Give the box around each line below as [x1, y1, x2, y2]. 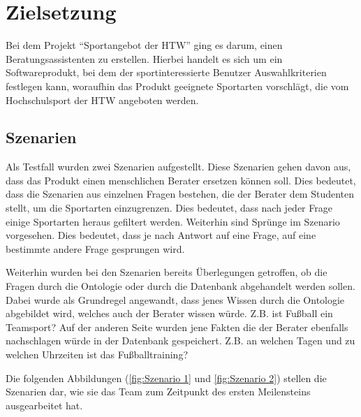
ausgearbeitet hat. [6, 397, 83, 412]
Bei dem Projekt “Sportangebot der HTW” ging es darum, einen [6, 38, 283, 52]
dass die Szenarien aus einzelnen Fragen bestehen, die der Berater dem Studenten [6, 186, 355, 201]
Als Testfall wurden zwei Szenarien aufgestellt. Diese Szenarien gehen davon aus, [6, 159, 351, 174]
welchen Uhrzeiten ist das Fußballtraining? [6, 347, 189, 362]
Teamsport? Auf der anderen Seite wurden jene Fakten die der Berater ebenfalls [6, 319, 348, 334]
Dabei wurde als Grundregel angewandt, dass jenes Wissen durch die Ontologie [6, 292, 345, 307]
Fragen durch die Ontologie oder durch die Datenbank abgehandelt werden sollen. [6, 279, 355, 293]
